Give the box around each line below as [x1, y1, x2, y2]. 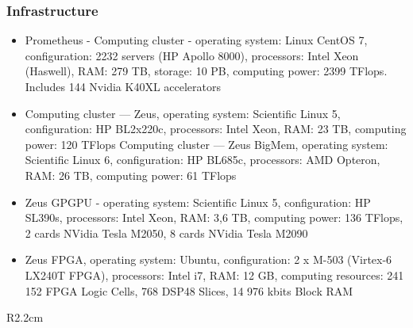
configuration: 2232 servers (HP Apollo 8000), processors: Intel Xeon [25, 47, 359, 63]
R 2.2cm [6, 309, 44, 326]
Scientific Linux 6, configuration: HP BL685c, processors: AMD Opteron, [25, 151, 380, 168]
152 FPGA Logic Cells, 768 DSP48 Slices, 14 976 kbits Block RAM [25, 282, 353, 299]
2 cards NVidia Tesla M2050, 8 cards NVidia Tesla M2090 [25, 224, 308, 241]
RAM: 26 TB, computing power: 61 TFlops [25, 166, 237, 183]
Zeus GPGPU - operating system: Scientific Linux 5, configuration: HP [25, 193, 371, 210]
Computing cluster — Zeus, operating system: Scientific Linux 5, [25, 105, 341, 121]
